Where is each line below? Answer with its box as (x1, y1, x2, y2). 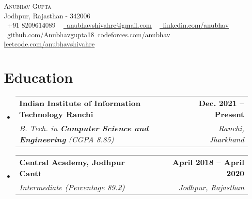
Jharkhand (209, 134, 244, 145)
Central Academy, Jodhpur (19, 156, 125, 168)
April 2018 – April (172, 156, 244, 168)
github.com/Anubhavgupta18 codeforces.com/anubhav (7, 29, 171, 39)
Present (214, 108, 244, 120)
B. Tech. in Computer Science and (19, 122, 149, 134)
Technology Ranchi (19, 108, 94, 120)
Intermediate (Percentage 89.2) (19, 182, 125, 193)
